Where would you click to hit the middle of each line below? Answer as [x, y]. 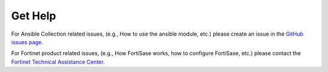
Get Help [34, 16]
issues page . [27, 42]
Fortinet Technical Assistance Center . [58, 62]
